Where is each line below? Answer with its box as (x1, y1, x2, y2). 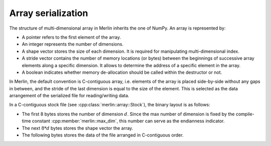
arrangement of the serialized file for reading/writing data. (9, 93, 129, 99)
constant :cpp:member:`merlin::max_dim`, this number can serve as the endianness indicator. (32, 118, 225, 124)
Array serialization (9, 8, 88, 19)
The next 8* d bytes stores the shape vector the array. (22, 125, 133, 131)
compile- (235, 111, 254, 117)
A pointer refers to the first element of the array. (22, 34, 121, 40)
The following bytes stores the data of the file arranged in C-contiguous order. (22, 132, 184, 138)
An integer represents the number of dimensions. (22, 41, 124, 47)
